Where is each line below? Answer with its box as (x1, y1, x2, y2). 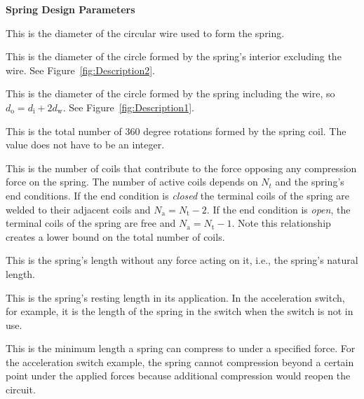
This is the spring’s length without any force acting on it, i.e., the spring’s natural (6, 253, 358, 267)
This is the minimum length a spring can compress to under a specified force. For (6, 341, 356, 356)
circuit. (6, 382, 36, 397)
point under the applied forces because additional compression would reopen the (6, 368, 351, 383)
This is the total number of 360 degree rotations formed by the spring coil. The (6, 123, 346, 138)
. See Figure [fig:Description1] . (62, 99, 194, 114)
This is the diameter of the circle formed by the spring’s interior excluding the (6, 49, 342, 64)
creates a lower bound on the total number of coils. (6, 229, 225, 244)
